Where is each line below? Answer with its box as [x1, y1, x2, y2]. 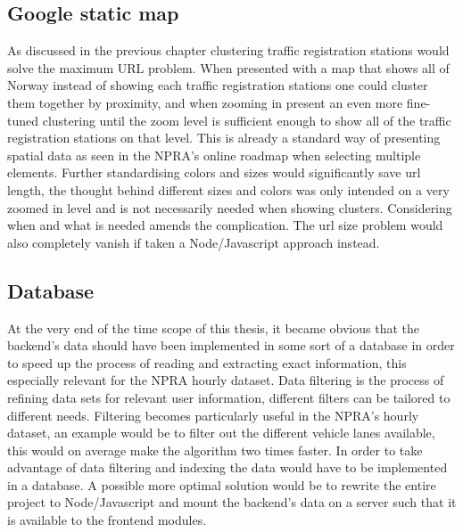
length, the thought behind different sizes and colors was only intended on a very [7, 180, 450, 199]
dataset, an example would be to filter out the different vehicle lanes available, [7, 423, 435, 442]
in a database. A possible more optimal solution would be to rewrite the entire [7, 475, 436, 494]
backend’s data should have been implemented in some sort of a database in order [7, 336, 455, 355]
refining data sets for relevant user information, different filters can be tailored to [7, 388, 451, 406]
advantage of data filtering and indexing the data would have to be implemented [7, 458, 448, 477]
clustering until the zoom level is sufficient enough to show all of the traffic [42, 110, 451, 129]
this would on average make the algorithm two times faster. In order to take [7, 440, 423, 459]
